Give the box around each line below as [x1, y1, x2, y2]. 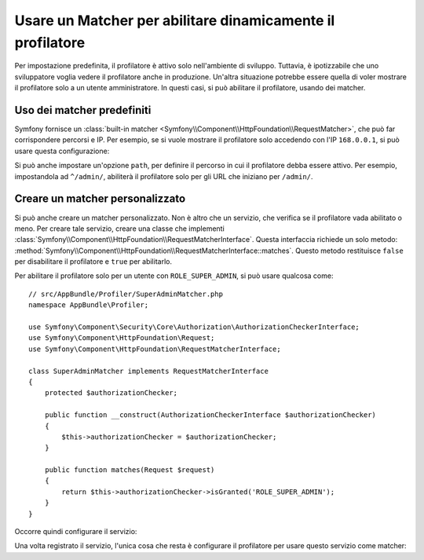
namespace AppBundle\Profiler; [28, 301, 149, 309]
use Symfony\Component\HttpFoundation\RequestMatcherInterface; [28, 344, 282, 353]
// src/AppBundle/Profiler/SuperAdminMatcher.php [28, 289, 224, 298]
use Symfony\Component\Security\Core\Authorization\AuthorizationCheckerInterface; [28, 323, 360, 331]
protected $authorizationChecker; [44, 389, 178, 397]
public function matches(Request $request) [44, 466, 215, 474]
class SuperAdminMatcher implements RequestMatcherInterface [28, 366, 269, 375]
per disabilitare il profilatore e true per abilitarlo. [14, 257, 173, 266]
